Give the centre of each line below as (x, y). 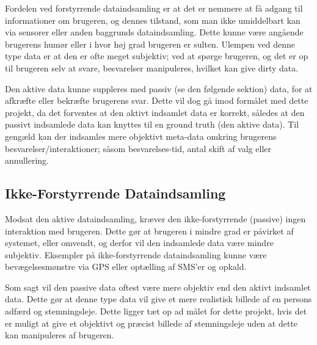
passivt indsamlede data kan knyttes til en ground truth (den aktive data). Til (152, 124)
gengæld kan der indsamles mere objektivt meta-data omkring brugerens (141, 136)
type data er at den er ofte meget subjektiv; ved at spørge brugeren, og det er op (157, 56)
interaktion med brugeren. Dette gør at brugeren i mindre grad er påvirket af (149, 231)
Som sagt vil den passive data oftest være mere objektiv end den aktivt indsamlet (158, 287)
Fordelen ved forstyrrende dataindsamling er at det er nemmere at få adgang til (154, 8)
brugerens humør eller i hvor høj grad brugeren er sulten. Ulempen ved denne (150, 44)
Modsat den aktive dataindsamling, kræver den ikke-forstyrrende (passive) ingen (155, 218)
